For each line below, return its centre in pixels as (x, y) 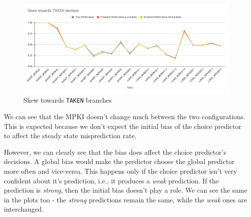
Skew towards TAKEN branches (68, 100)
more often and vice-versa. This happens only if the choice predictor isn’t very (121, 171)
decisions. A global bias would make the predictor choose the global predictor (119, 161)
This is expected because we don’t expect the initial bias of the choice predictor (123, 126)
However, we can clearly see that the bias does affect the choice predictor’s (115, 152)
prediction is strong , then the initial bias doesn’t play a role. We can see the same (125, 190)
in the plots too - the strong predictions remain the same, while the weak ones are (125, 199)
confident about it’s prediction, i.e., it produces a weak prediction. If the (111, 180)
